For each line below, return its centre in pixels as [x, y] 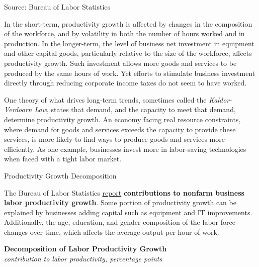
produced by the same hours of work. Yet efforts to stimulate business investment [130, 73]
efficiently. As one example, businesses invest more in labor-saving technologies [125, 149]
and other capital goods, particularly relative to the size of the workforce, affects [128, 53]
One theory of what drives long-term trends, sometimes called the [105, 99]
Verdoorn [18, 109]
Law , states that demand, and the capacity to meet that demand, [135, 109]
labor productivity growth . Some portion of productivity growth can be [120, 202]
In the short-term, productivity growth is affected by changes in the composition [128, 23]
